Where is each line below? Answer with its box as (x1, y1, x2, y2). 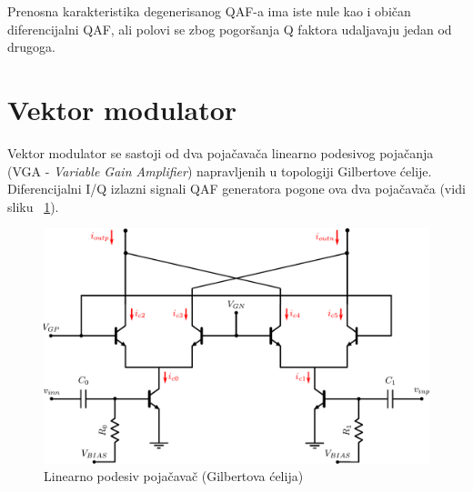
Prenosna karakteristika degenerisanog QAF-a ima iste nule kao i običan (7, 2, 411, 20)
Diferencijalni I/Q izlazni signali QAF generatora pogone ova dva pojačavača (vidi (7, 179, 466, 198)
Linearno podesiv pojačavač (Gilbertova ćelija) (44, 467, 304, 486)
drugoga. (7, 37, 55, 56)
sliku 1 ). (7, 196, 59, 216)
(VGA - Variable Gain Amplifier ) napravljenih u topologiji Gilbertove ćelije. (7, 161, 432, 180)
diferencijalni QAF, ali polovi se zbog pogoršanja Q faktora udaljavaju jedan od (7, 19, 452, 38)
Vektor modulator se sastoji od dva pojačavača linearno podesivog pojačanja (7, 143, 434, 162)
